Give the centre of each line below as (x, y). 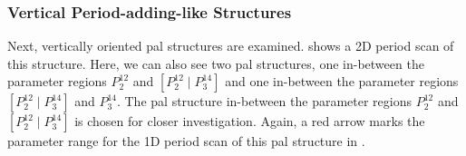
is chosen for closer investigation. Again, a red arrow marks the (250, 121)
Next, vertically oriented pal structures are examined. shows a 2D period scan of (231, 46)
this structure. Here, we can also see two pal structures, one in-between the (216, 63)
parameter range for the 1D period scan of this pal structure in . (186, 141)
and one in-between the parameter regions (342, 81)
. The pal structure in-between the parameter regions (264, 101)
